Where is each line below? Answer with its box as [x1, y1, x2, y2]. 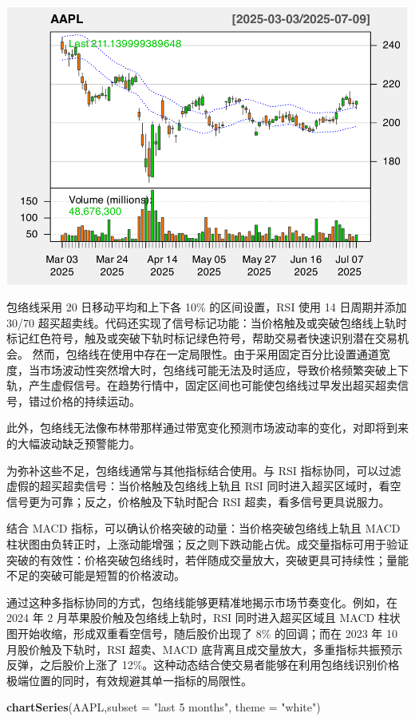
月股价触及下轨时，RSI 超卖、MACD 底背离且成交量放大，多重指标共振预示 [6, 640, 403, 657]
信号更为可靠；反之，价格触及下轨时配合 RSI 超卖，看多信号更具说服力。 [6, 493, 390, 509]
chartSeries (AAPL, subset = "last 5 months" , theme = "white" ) [6, 699, 321, 715]
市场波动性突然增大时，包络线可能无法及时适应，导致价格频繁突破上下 [39, 361, 409, 378]
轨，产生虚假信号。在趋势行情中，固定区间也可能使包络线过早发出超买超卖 [6, 377, 397, 394]
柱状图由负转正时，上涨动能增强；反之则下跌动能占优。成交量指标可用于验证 [6, 535, 409, 552]
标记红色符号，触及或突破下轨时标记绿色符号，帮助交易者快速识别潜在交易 [6, 330, 397, 347]
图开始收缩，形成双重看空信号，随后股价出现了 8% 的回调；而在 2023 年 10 [6, 624, 397, 641]
